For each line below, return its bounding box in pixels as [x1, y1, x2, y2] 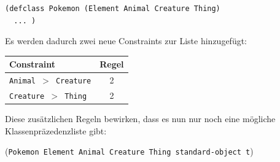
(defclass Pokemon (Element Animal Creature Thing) [5, 4, 220, 13]
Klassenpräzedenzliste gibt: [5, 124, 107, 137]
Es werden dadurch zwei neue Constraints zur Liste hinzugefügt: [5, 34, 247, 47]
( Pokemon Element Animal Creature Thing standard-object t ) [5, 145, 254, 158]
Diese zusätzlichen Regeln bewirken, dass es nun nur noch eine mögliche [5, 112, 276, 125]
